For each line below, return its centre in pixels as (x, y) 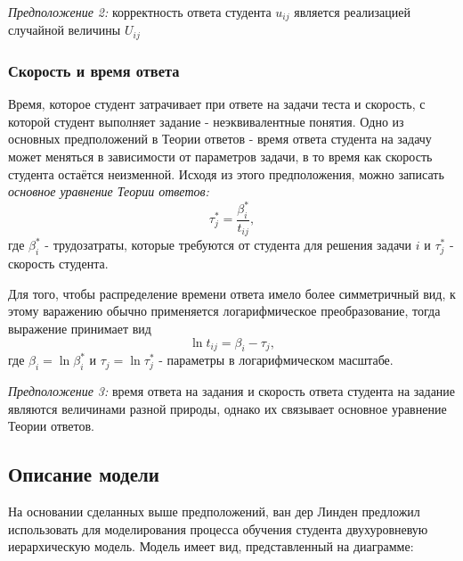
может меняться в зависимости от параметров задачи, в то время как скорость (220, 156)
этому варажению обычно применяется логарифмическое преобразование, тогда (224, 311)
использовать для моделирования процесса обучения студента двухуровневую (218, 528)
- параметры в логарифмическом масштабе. (276, 360)
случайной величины (65, 30)
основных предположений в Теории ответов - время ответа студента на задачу (220, 139)
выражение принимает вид (80, 329)
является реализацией (352, 12)
